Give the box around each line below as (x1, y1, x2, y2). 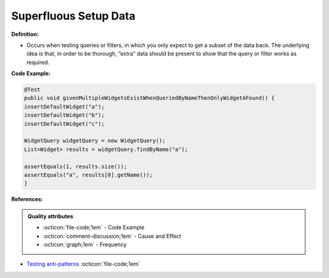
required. (26, 59, 50, 66)
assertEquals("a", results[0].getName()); (24, 171, 153, 178)
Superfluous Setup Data (11, 9, 136, 23)
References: (11, 196, 43, 203)
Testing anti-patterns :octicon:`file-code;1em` (26, 260, 140, 268)
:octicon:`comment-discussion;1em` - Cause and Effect (43, 232, 182, 240)
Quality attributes (27, 212, 73, 219)
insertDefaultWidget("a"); (24, 103, 105, 110)
